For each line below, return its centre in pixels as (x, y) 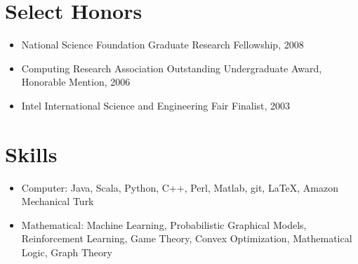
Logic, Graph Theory (67, 252)
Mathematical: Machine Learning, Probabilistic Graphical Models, (164, 224)
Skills (31, 153)
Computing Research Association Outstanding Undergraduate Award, (172, 68)
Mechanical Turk (58, 201)
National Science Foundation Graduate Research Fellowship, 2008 (163, 45)
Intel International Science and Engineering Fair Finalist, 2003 (156, 105)
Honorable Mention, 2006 (76, 82)
